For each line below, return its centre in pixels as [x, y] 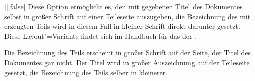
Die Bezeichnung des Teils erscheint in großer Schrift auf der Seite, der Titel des [128, 53]
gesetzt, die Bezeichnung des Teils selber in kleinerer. [86, 72]
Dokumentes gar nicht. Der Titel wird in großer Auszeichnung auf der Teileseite [127, 62]
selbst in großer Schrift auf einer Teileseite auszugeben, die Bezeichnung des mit [127, 16]
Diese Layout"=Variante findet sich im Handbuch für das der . [101, 36]
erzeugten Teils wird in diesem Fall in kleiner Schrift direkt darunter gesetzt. [122, 26]
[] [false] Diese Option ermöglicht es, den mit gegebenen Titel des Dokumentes [123, 6]
